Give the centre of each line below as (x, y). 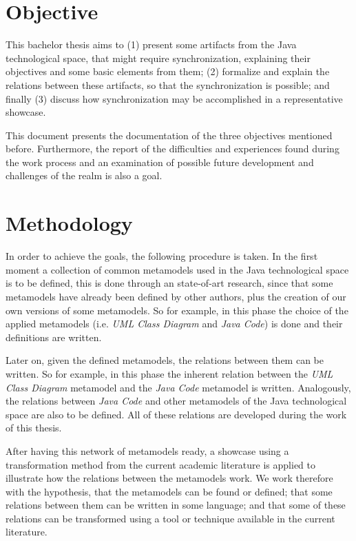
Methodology (69, 223)
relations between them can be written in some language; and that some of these (176, 505)
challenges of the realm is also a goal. (84, 175)
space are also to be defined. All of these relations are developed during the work (176, 414)
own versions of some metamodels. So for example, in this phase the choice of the (177, 310)
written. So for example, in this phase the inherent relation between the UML (169, 373)
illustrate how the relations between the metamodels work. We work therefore (169, 478)
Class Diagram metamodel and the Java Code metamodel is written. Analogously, (178, 387)
